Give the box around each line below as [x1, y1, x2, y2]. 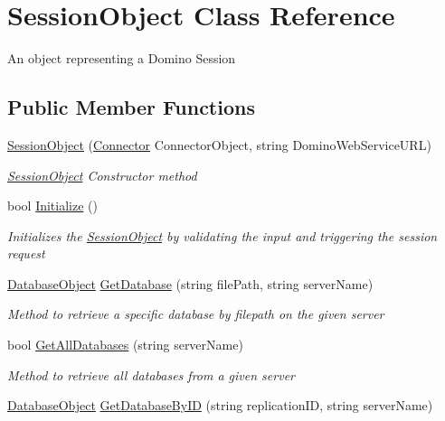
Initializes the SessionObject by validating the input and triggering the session [7, 226, 438, 245]
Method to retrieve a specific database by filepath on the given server [7, 304, 384, 323]
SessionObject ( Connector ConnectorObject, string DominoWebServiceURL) [7, 135, 431, 154]
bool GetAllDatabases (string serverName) [7, 335, 243, 354]
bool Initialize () [7, 196, 98, 215]
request [7, 244, 45, 263]
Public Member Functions [7, 93, 255, 121]
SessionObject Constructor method [7, 165, 197, 184]
